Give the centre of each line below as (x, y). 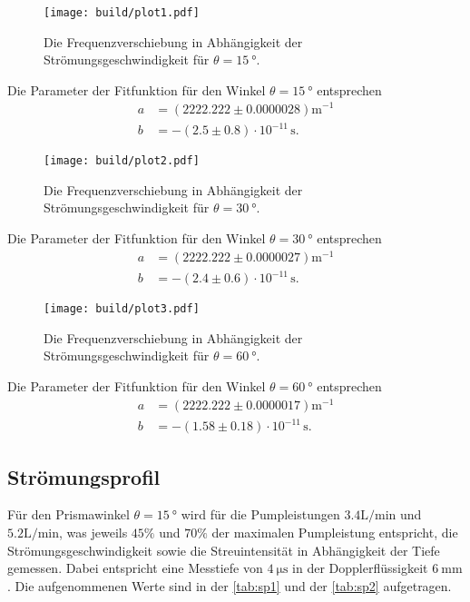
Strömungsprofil (84, 476)
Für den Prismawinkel (69, 514)
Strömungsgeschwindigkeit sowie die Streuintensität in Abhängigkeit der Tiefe (224, 550)
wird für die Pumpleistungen (260, 514)
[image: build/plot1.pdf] (122, 13)
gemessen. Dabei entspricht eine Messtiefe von (135, 568)
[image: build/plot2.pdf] (122, 161)
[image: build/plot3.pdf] (122, 309)
